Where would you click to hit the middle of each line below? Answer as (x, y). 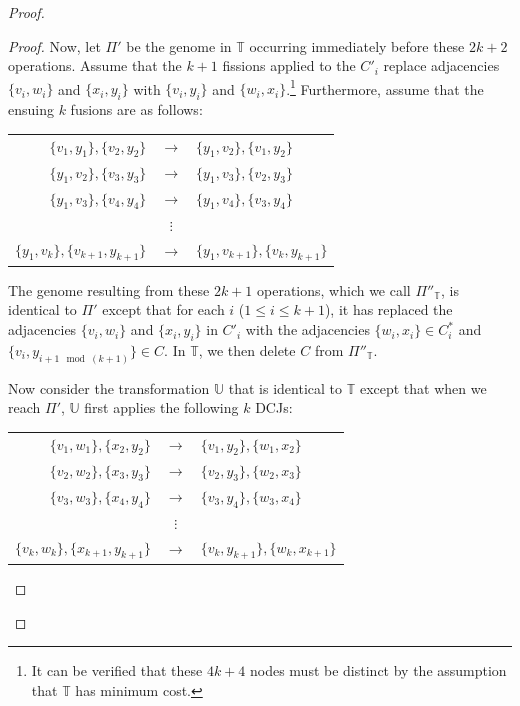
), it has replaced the (388, 309)
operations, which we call (334, 289)
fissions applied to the (289, 65)
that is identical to (285, 387)
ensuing (31, 109)
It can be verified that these (117, 670)
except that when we (423, 387)
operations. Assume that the (95, 65)
